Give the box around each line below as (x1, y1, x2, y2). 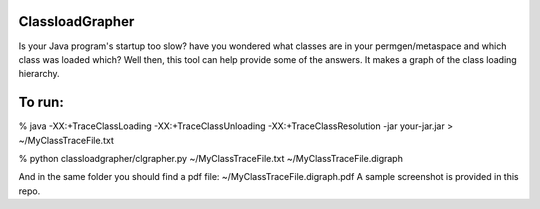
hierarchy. (18, 68, 60, 80)
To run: (18, 94, 64, 111)
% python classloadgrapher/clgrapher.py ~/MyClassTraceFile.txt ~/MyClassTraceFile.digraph (18, 152, 404, 164)
